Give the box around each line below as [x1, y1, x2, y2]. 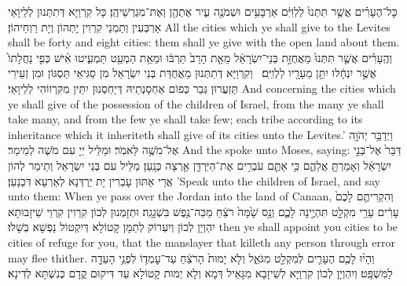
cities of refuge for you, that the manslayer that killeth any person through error [8, 233, 395, 250]
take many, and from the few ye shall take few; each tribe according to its [8, 111, 363, 127]
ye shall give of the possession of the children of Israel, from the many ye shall [8, 95, 384, 112]
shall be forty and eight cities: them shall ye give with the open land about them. [8, 34, 400, 50]
